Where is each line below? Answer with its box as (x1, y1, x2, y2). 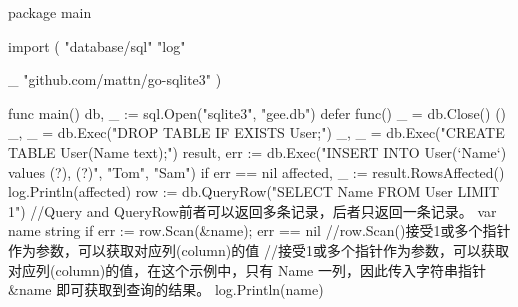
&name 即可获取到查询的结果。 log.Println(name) (8, 279, 324, 300)
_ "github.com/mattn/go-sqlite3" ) (8, 69, 222, 90)
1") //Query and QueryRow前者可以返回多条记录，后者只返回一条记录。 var (8, 200, 497, 221)
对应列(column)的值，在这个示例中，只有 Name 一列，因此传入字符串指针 (8, 259, 486, 280)
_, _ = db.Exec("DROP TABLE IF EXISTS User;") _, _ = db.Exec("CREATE (8, 122, 505, 143)
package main (8, 2, 92, 22)
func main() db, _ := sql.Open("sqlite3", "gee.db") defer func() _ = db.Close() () (8, 102, 507, 123)
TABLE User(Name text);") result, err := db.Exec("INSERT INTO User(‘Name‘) (8, 141, 507, 162)
